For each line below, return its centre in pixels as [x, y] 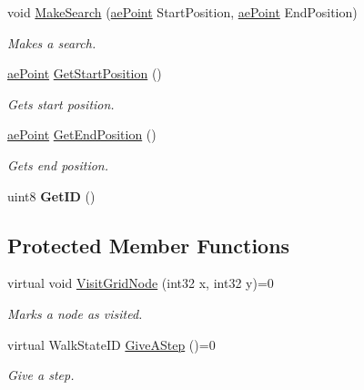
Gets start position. [61, 103]
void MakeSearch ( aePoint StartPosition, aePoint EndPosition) [182, 12]
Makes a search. [52, 42]
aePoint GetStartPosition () [85, 73]
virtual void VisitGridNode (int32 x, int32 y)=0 [141, 283]
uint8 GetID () [51, 195]
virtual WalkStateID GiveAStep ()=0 [111, 344]
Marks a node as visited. [75, 313]
